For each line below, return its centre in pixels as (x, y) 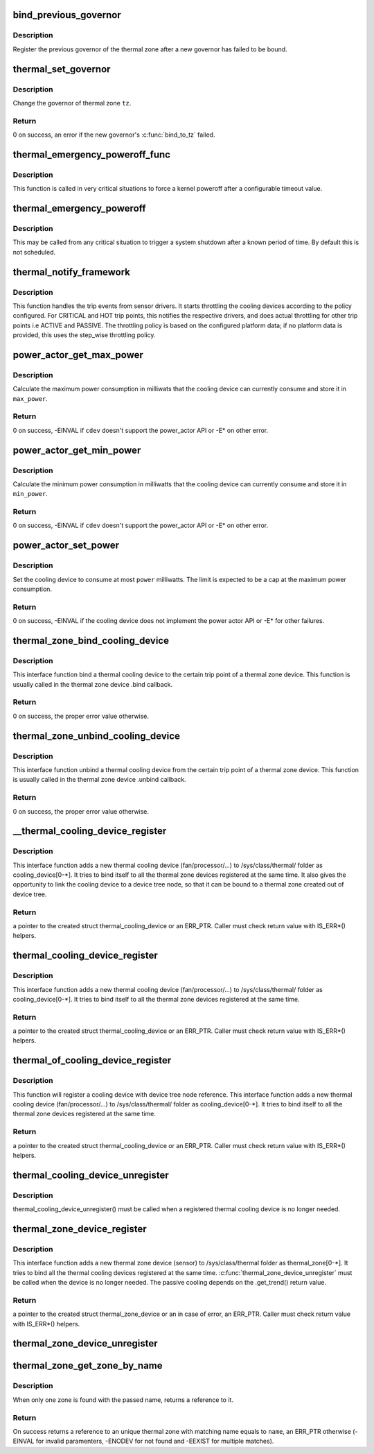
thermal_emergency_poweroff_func (92, 154)
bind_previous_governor (67, 15)
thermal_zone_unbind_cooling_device (96, 736)
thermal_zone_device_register (80, 1229)
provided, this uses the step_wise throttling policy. (84, 335)
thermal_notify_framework (72, 272)
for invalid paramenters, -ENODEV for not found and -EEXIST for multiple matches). (155, 1441)
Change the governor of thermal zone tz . (72, 103)
